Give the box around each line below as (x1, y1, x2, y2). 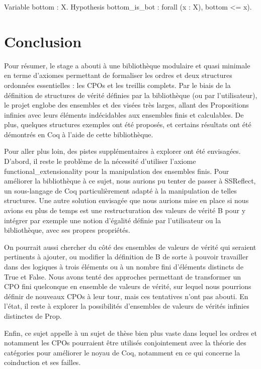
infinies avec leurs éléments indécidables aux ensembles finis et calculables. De (4, 109, 244, 120)
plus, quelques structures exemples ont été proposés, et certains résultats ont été (4, 119, 251, 130)
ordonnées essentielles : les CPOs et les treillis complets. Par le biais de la (4, 79, 231, 90)
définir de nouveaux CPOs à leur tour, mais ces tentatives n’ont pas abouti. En (4, 291, 248, 301)
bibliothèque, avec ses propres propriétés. (4, 225, 130, 235)
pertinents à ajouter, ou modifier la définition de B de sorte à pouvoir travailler (4, 251, 248, 262)
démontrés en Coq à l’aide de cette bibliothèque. (4, 129, 153, 139)
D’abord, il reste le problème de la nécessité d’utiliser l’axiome (4, 156, 196, 166)
